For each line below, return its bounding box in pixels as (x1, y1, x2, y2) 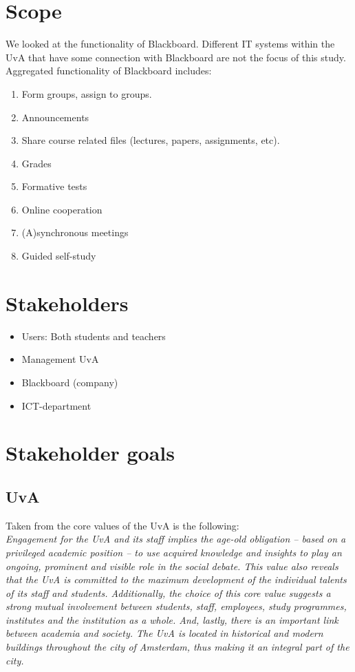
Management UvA (21, 352, 99, 366)
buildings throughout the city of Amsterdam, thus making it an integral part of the (6, 640, 349, 654)
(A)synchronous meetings (21, 225, 129, 240)
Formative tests (21, 179, 87, 193)
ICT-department (21, 398, 92, 412)
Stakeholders (6, 288, 129, 317)
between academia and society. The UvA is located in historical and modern (6, 626, 323, 640)
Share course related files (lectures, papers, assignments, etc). (21, 133, 280, 147)
